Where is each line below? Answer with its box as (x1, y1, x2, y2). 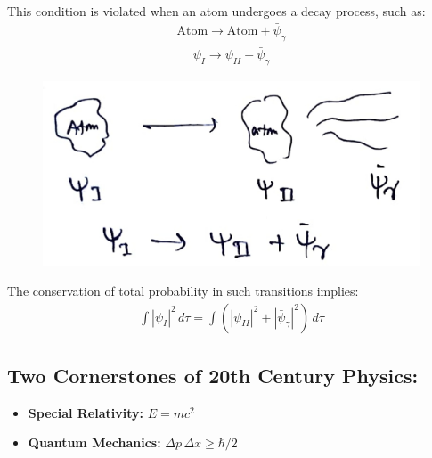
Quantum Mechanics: (28, 433, 161, 452)
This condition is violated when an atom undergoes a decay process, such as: (7, 2, 426, 20)
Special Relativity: (28, 403, 144, 421)
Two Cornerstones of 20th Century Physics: (7, 361, 419, 388)
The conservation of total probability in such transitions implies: (7, 281, 359, 299)
